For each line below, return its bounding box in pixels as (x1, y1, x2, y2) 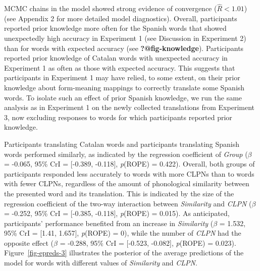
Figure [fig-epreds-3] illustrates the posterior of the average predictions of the (4, 247, 244, 258)
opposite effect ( (4, 237, 54, 248)
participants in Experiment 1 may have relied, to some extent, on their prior (4, 72, 240, 83)
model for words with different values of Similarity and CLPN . (4, 257, 197, 268)
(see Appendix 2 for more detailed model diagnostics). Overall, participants (4, 13, 237, 23)
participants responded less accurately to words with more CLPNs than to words (4, 168, 254, 179)
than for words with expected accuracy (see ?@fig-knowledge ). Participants (4, 42, 244, 53)
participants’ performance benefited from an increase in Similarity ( (4, 218, 214, 228)
